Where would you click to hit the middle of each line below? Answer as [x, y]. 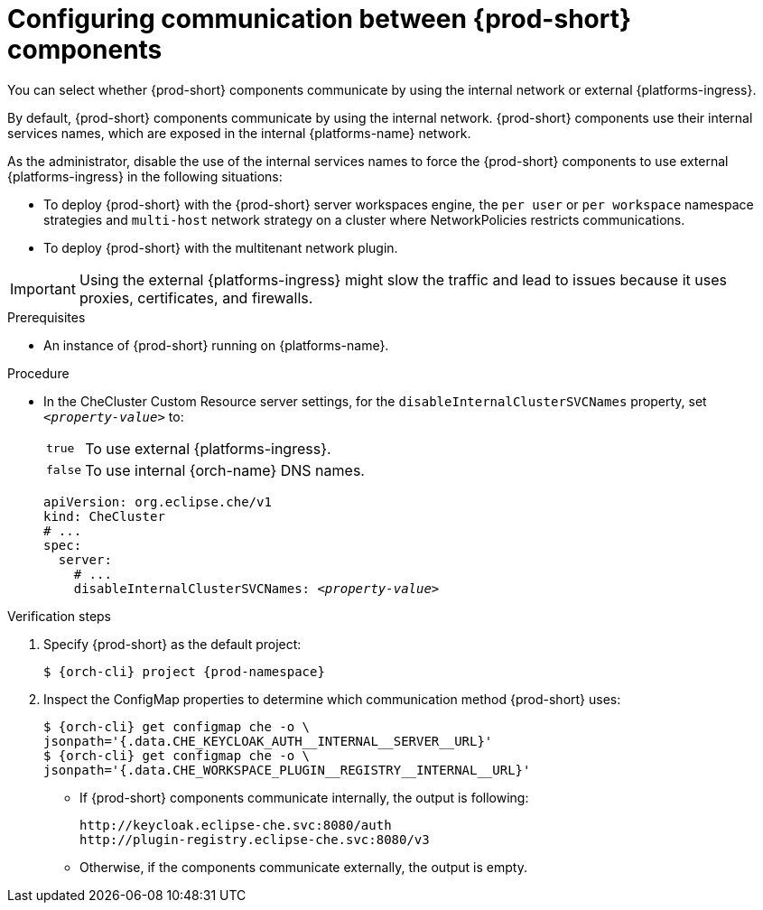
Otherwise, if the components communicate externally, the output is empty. [303, 867]
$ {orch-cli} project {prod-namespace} [184, 671]
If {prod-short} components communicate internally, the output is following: [304, 797]
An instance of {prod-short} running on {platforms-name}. [216, 345]
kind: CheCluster [104, 516]
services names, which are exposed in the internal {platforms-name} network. [239, 133]
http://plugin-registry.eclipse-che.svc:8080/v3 [255, 839]
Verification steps [60, 616]
